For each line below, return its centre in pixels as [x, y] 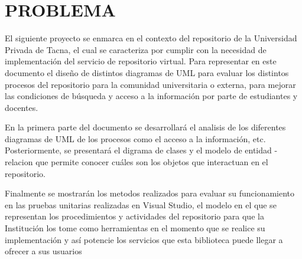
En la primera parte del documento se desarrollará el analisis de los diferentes [145, 127]
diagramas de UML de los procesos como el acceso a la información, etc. [135, 138]
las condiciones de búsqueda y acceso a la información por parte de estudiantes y [151, 96]
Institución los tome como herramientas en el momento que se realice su [135, 228]
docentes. [22, 107]
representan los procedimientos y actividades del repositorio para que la [134, 216]
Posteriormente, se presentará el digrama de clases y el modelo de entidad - [141, 150]
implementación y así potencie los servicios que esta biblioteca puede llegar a [144, 239]
